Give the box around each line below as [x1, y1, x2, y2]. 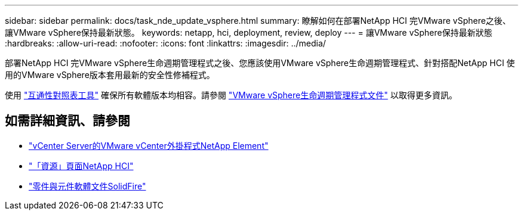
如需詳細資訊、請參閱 [5, 113, 130, 129]
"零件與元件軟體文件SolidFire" [29, 180, 146, 191]
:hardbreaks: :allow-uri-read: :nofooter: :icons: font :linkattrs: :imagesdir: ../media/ [5, 38, 326, 48]
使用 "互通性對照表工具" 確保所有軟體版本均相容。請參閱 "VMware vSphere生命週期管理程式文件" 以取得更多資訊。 [5, 90, 457, 100]
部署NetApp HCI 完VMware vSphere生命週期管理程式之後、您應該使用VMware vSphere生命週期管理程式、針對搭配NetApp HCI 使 [5, 58, 515, 68]
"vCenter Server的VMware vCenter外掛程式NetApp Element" [29, 140, 269, 151]
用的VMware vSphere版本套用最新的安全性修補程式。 [5, 70, 215, 80]
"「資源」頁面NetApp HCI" [29, 160, 134, 171]
